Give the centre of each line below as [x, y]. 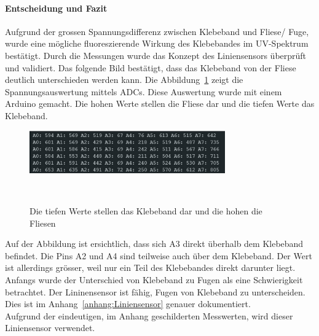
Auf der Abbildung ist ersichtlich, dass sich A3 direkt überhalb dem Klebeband [154, 244]
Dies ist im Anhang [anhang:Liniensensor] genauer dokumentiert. [128, 304]
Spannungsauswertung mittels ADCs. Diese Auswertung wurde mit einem [144, 91]
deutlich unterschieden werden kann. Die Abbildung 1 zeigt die [124, 80]
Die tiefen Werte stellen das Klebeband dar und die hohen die [146, 210]
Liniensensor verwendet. [50, 328]
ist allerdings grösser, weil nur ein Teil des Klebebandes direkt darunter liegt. [150, 268]
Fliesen [43, 223]
